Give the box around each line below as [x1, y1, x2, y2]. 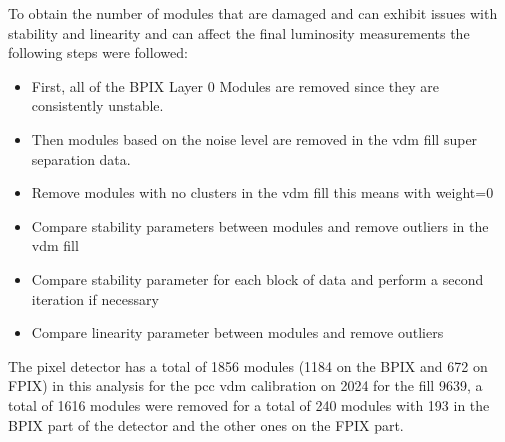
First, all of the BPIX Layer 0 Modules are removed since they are [31, 75, 439, 96]
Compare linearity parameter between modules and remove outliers [31, 322, 444, 343]
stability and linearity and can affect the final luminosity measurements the [8, 22, 470, 43]
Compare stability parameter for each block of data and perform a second [31, 268, 484, 289]
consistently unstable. [31, 95, 164, 116]
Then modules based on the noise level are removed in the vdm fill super [31, 128, 478, 149]
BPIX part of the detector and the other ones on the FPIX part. [8, 414, 404, 435]
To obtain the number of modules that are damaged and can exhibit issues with [8, 3, 498, 23]
